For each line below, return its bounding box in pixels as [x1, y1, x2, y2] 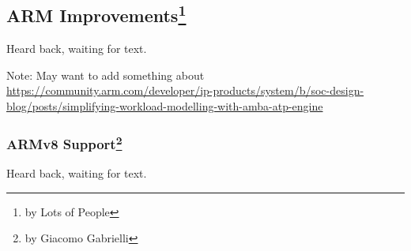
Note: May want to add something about [6, 66, 205, 83]
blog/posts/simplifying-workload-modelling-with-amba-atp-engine [6, 97, 323, 114]
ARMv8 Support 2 [6, 132, 123, 153]
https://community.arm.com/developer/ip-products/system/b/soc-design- [6, 82, 364, 99]
